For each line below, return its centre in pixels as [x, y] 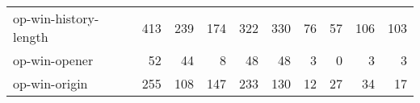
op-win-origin [50, 83]
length [31, 37]
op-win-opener [53, 60]
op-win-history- [56, 18]
